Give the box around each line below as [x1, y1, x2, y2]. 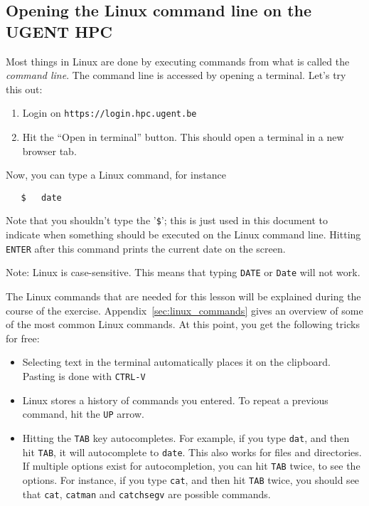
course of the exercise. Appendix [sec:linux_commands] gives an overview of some [6, 302, 363, 317]
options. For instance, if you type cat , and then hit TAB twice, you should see [22, 472, 360, 487]
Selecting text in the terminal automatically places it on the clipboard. [22, 354, 331, 369]
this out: [6, 81, 43, 96]
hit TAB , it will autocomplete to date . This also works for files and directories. [22, 444, 362, 459]
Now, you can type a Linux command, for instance [6, 167, 226, 182]
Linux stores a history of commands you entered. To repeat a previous [22, 392, 328, 407]
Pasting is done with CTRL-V [22, 369, 146, 383]
